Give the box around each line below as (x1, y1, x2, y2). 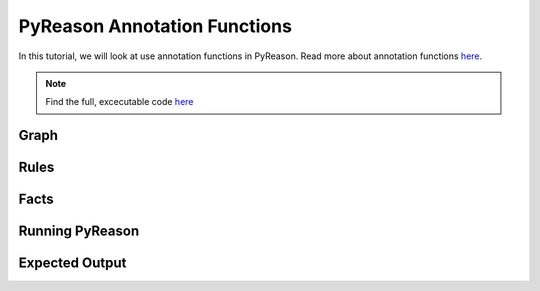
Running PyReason (18, 223, 140, 240)
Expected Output (18, 255, 127, 272)
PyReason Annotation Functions (18, 15, 292, 37)
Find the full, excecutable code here (45, 96, 194, 108)
